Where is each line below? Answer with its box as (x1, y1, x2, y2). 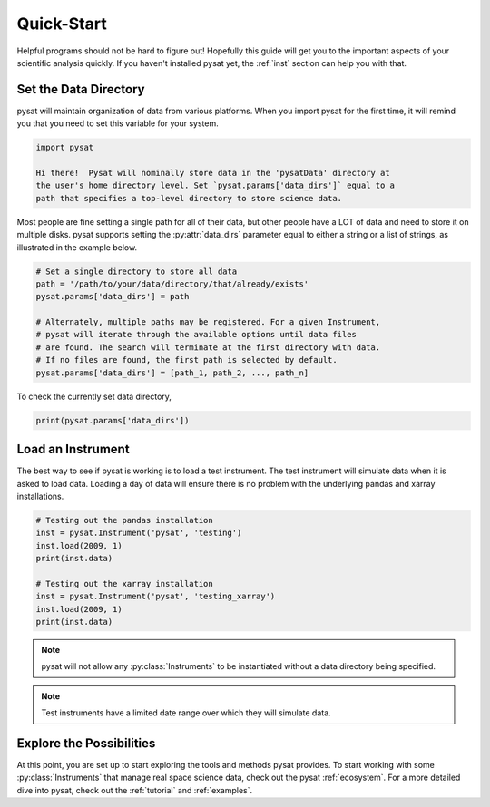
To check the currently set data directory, (16, 391, 172, 402)
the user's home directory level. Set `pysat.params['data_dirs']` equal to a (35, 180, 395, 190)
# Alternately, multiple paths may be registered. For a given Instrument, (35, 317, 381, 327)
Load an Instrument (16, 442, 131, 457)
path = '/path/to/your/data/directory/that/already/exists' (35, 278, 309, 289)
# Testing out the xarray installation (35, 579, 213, 588)
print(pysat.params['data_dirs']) (35, 415, 190, 425)
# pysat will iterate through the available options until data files (35, 329, 358, 340)
